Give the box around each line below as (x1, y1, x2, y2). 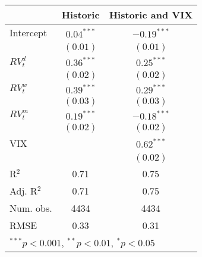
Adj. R (10, 183, 37, 198)
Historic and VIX (109, 8, 193, 21)
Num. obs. (10, 200, 52, 215)
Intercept (10, 26, 48, 39)
